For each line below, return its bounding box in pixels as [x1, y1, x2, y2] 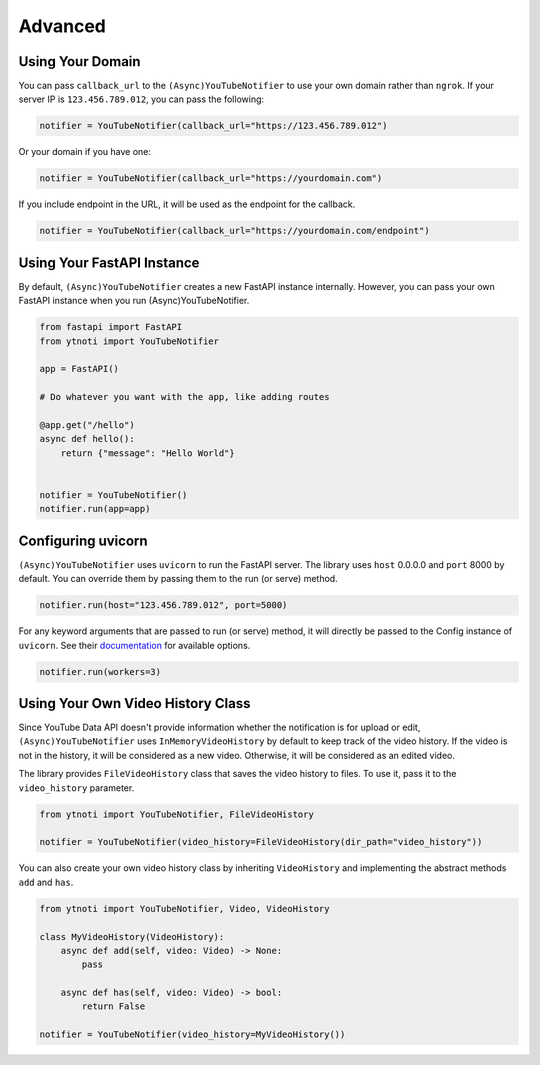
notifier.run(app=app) [39, 503, 151, 515]
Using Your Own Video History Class [18, 695, 251, 712]
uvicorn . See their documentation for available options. [18, 639, 251, 651]
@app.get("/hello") [39, 419, 135, 430]
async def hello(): [39, 433, 135, 445]
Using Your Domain [18, 53, 141, 70]
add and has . [18, 876, 74, 888]
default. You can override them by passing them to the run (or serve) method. [18, 573, 339, 585]
